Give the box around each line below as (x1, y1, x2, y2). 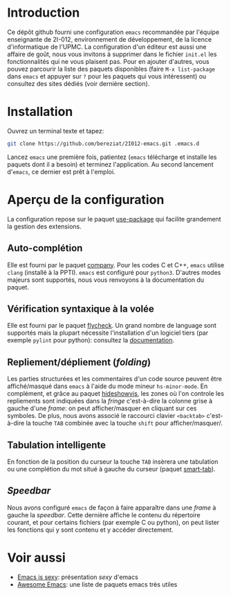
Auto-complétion (7, 242, 83, 254)
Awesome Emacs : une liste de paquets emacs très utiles (17, 580, 178, 588)
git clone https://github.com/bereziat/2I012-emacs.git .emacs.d (7, 140, 199, 147)
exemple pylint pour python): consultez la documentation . (7, 336, 175, 344)
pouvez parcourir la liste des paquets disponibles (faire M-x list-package (7, 65, 216, 73)
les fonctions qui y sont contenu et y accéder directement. (7, 526, 174, 534)
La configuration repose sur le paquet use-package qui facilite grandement (7, 215, 221, 223)
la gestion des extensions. (7, 222, 82, 231)
